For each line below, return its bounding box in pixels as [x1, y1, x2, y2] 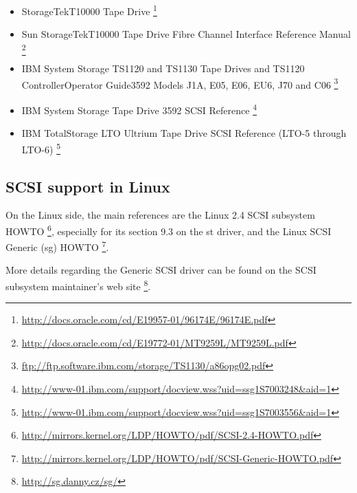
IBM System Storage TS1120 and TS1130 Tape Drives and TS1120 [21, 61, 305, 76]
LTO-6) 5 [21, 140, 60, 156]
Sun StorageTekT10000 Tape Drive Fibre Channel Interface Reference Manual [21, 27, 351, 41]
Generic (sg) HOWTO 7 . [5, 238, 109, 254]
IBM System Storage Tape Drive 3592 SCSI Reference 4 [21, 101, 257, 117]
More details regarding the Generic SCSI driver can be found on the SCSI [5, 263, 316, 277]
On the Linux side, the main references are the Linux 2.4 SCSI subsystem [5, 208, 315, 222]
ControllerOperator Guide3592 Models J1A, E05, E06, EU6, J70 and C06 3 [21, 75, 338, 91]
